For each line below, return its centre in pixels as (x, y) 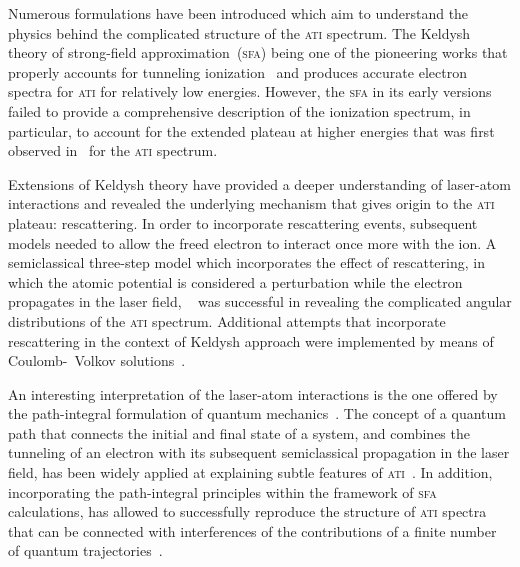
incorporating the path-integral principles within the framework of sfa (222, 491)
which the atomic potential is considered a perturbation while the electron (235, 281)
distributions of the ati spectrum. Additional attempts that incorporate (227, 320)
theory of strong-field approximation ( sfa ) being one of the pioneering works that (258, 52)
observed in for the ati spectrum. (113, 150)
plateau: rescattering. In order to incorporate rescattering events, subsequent (243, 222)
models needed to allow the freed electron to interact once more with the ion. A (252, 242)
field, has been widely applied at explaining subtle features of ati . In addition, (250, 472)
